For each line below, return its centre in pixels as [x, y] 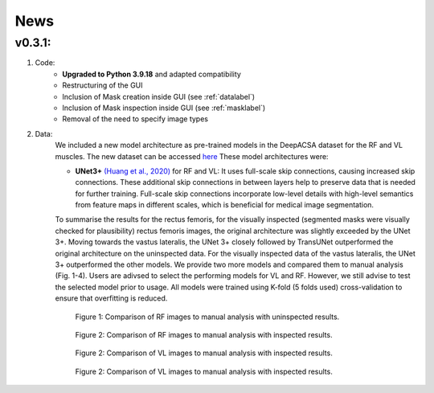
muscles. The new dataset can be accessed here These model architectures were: [192, 156]
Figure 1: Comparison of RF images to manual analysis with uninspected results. [207, 317]
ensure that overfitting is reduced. [111, 298]
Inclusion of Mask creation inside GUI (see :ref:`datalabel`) [159, 96]
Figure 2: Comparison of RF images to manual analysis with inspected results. [204, 334]
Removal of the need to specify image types [135, 119]
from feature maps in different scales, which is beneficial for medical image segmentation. [224, 205]
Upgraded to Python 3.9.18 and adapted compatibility [151, 74]
